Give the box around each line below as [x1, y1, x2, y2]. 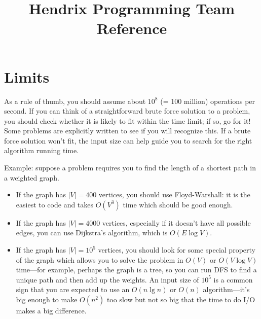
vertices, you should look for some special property [98, 244, 255, 255]
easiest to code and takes [16, 199, 94, 209]
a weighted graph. [4, 172, 59, 183]
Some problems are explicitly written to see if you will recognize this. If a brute [4, 125, 251, 136]
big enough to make [16, 294, 78, 304]
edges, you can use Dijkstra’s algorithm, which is [16, 227, 168, 238]
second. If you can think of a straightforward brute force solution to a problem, [4, 105, 250, 116]
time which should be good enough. [123, 199, 233, 209]
